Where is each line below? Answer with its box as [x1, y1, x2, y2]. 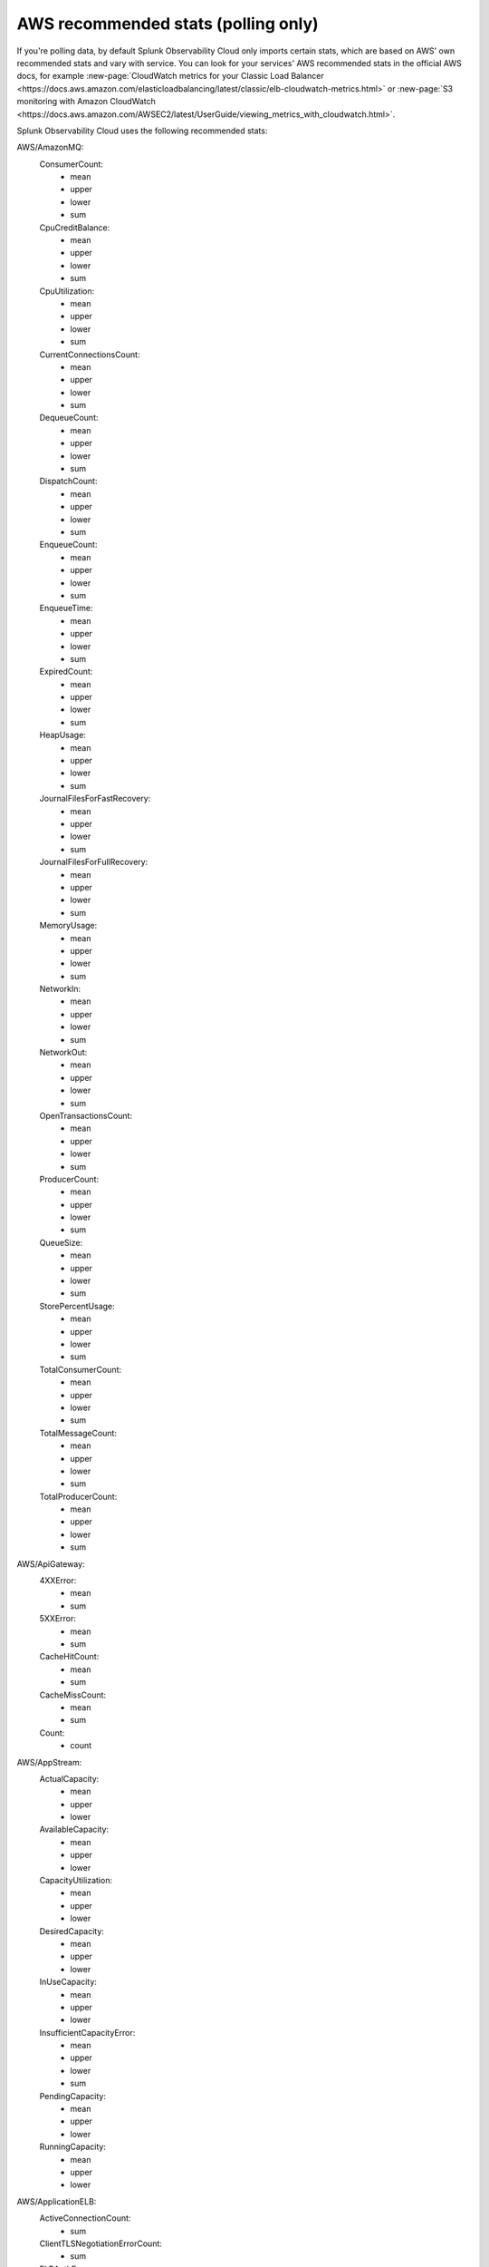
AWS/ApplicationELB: [16, 2195, 97, 2207]
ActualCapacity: [39, 1773, 100, 1784]
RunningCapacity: [39, 2141, 106, 2153]
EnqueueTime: [39, 603, 93, 614]
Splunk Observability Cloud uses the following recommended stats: [16, 125, 268, 136]
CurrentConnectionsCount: [39, 349, 140, 360]
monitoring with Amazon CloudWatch [16, 96, 156, 107]
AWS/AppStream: [16, 1756, 82, 1767]
